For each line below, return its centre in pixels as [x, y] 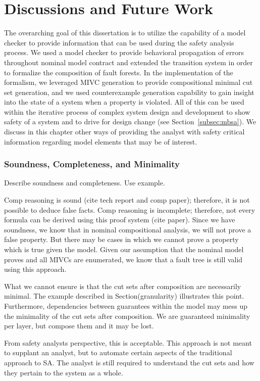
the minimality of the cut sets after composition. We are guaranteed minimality [127, 316]
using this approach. [35, 269]
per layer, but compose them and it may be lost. [79, 326]
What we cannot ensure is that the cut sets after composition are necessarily [123, 286]
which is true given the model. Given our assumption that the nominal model [124, 249]
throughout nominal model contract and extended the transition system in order [128, 62]
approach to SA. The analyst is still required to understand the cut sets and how [129, 362]
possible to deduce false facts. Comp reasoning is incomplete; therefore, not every [130, 209]
